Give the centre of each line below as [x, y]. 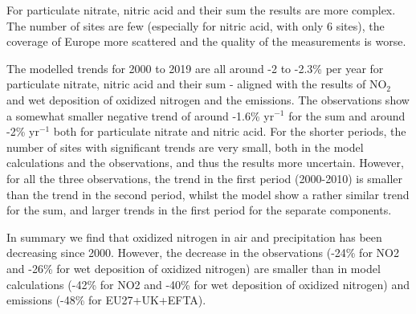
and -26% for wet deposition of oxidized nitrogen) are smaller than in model [194, 268]
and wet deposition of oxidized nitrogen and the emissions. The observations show [208, 99]
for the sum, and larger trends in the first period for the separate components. [199, 210]
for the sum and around [347, 115]
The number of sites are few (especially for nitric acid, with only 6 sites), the [196, 25]
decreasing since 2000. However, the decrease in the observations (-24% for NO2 [203, 253]
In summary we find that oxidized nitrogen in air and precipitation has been [194, 237]
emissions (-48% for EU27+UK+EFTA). [106, 300]
